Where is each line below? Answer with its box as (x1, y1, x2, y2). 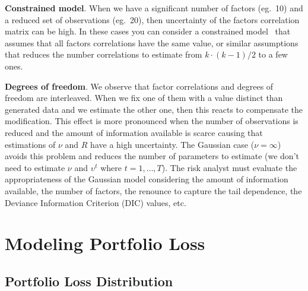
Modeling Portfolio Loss (5, 231, 205, 255)
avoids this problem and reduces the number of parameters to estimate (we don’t (5, 150, 299, 162)
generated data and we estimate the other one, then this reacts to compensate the (5, 103, 303, 115)
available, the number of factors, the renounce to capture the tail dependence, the (5, 184, 302, 197)
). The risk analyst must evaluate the (161, 161, 297, 173)
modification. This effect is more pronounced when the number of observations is (5, 115, 299, 127)
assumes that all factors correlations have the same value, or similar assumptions (5, 36, 299, 49)
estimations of (5, 138, 56, 150)
